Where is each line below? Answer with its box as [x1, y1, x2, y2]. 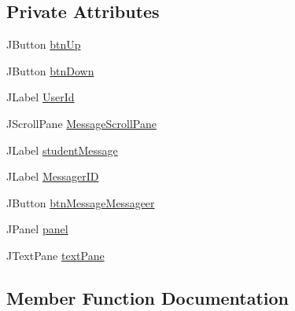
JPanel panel [6, 221, 68, 237]
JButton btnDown [6, 62, 94, 79]
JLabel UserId [6, 89, 75, 105]
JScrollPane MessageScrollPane [6, 115, 157, 131]
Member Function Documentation [6, 285, 289, 309]
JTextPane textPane [6, 247, 105, 263]
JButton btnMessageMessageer [6, 194, 155, 210]
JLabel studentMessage [6, 141, 118, 158]
